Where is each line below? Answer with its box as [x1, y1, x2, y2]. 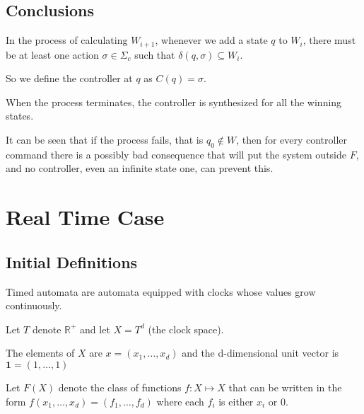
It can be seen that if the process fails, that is [6, 132, 204, 147]
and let [80, 321, 110, 336]
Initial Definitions [6, 251, 138, 272]
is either [218, 393, 254, 408]
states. [6, 108, 34, 123]
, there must [303, 33, 356, 47]
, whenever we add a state [155, 33, 268, 47]
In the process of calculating [6, 33, 128, 47]
